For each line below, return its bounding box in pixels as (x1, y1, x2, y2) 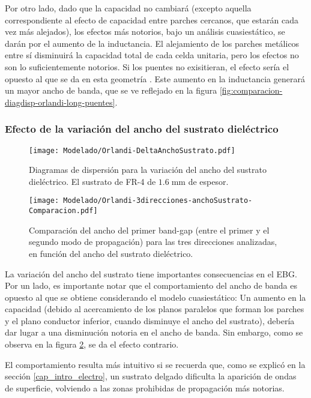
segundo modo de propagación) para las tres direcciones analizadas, (29, 235, 277, 248)
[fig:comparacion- (219, 84, 283, 97)
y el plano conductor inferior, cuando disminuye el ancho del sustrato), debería (5, 314, 295, 327)
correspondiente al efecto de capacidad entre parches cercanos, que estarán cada (5, 13, 298, 26)
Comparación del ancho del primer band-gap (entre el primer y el (29, 223, 270, 236)
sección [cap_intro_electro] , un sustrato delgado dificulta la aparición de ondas (5, 370, 297, 382)
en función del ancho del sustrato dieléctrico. (29, 247, 193, 259)
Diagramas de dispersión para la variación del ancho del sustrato (29, 163, 267, 176)
